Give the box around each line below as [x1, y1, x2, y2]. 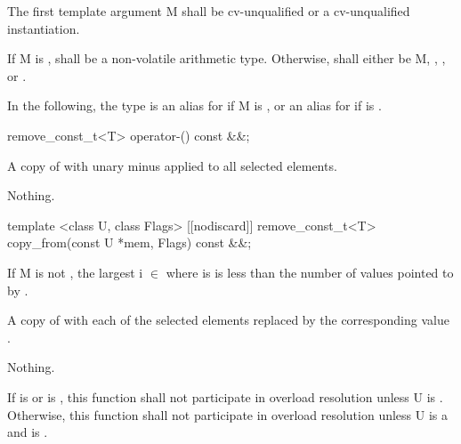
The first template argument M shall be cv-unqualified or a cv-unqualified [7, 2, 410, 20]
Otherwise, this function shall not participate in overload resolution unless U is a [7, 405, 448, 424]
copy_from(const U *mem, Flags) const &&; [7, 233, 252, 252]
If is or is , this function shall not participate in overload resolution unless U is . [7, 387, 443, 406]
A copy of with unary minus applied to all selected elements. [7, 156, 337, 174]
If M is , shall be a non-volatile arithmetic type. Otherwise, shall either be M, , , [7, 49, 446, 68]
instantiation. [7, 19, 80, 37]
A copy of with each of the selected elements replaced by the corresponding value [7, 311, 449, 329]
